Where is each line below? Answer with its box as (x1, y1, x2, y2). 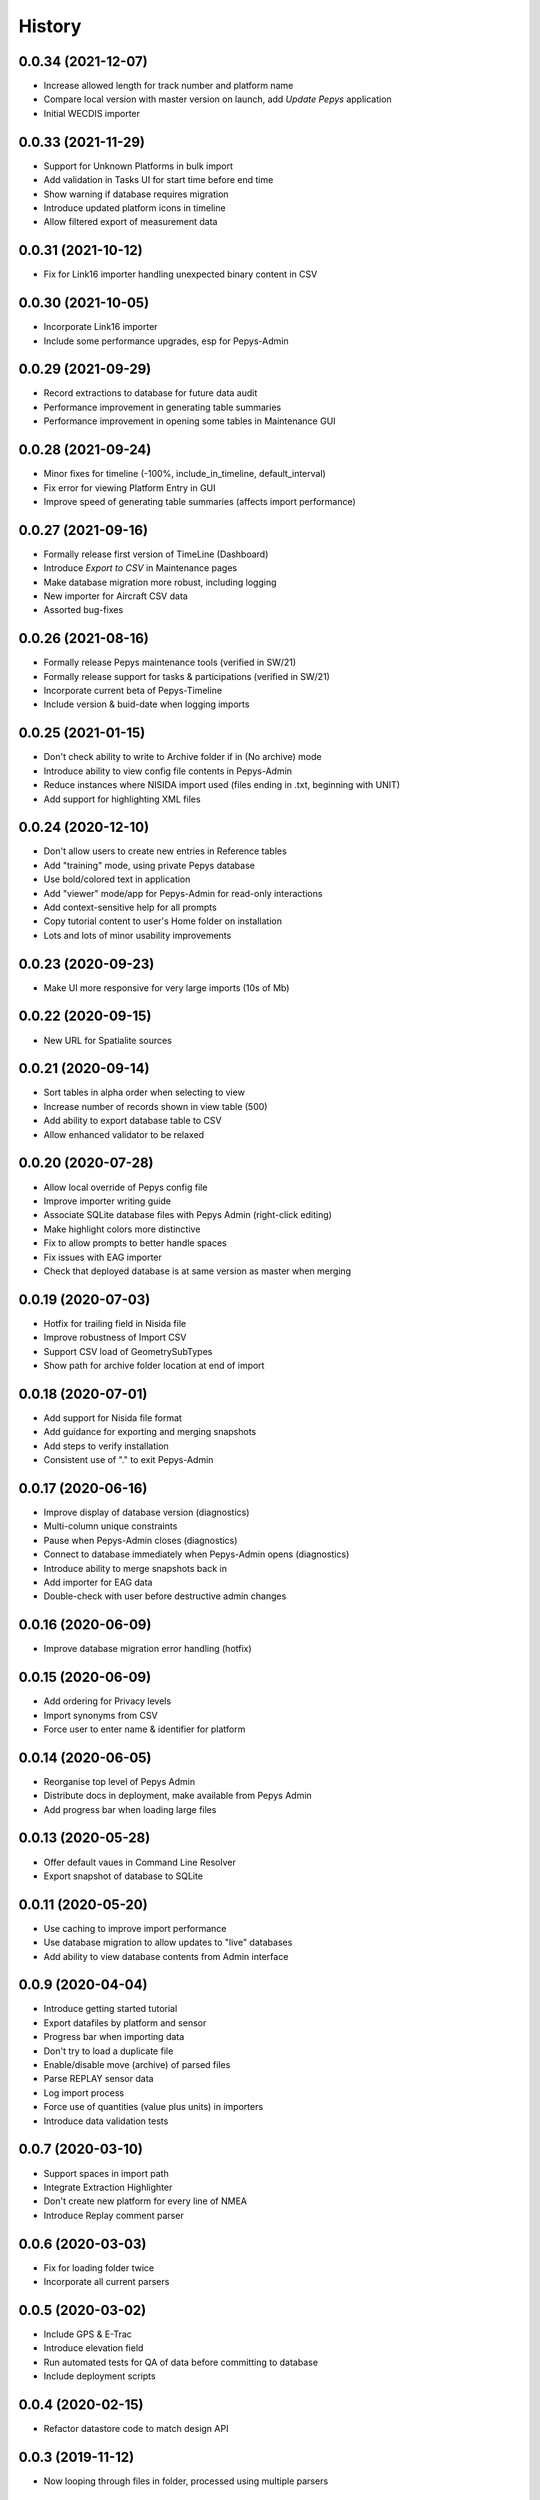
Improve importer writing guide (43, 1195, 172, 1207)
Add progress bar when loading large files (43, 1803, 217, 1815)
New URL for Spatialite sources (43, 1034, 172, 1046)
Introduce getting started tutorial (43, 2003, 178, 2015)
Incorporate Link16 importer (43, 321, 159, 333)
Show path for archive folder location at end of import (43, 1359, 265, 1371)
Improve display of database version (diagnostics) (43, 1506, 250, 1518)
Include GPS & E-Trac (43, 2328, 132, 2340)
